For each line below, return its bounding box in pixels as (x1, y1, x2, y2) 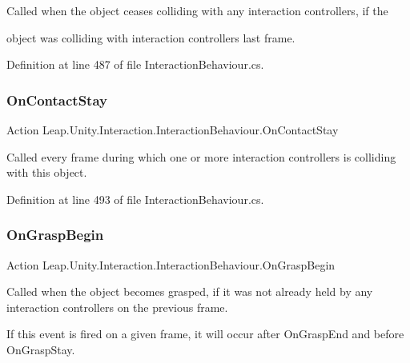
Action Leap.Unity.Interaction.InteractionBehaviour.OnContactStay (6, 122, 339, 138)
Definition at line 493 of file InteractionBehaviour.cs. (6, 190, 264, 207)
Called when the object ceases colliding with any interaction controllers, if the (6, 2, 388, 18)
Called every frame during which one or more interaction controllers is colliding (6, 148, 396, 165)
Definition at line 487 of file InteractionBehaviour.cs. (6, 56, 264, 73)
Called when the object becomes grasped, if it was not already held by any (6, 283, 373, 300)
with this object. (6, 164, 87, 181)
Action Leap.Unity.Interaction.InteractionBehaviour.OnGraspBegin (6, 256, 336, 273)
